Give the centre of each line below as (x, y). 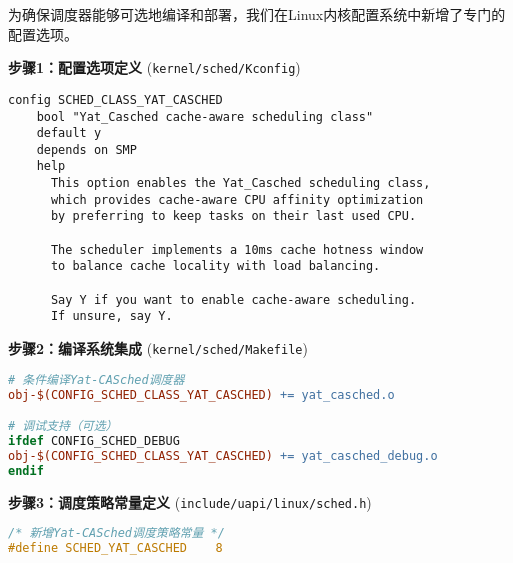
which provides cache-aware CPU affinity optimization (237, 199)
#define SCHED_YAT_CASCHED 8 (115, 548)
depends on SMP (86, 149)
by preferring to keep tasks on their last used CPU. (233, 216)
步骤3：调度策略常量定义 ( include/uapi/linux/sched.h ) (190, 501)
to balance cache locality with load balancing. (215, 266)
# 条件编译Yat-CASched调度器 (96, 379)
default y (69, 133)
